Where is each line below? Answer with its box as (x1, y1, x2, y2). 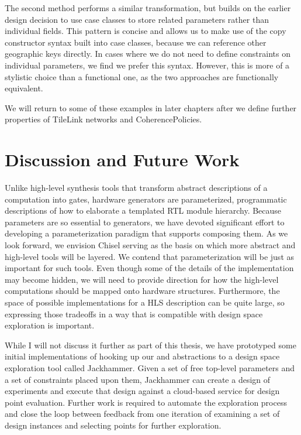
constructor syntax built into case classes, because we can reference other (5, 36, 267, 48)
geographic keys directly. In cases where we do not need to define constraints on (5, 47, 290, 60)
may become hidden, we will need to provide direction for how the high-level (5, 273, 279, 285)
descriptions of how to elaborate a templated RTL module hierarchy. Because (5, 204, 282, 217)
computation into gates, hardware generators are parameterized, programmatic (5, 193, 287, 205)
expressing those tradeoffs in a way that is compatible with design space (5, 307, 263, 320)
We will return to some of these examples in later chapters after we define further (5, 101, 297, 114)
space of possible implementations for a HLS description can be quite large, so (5, 296, 285, 308)
